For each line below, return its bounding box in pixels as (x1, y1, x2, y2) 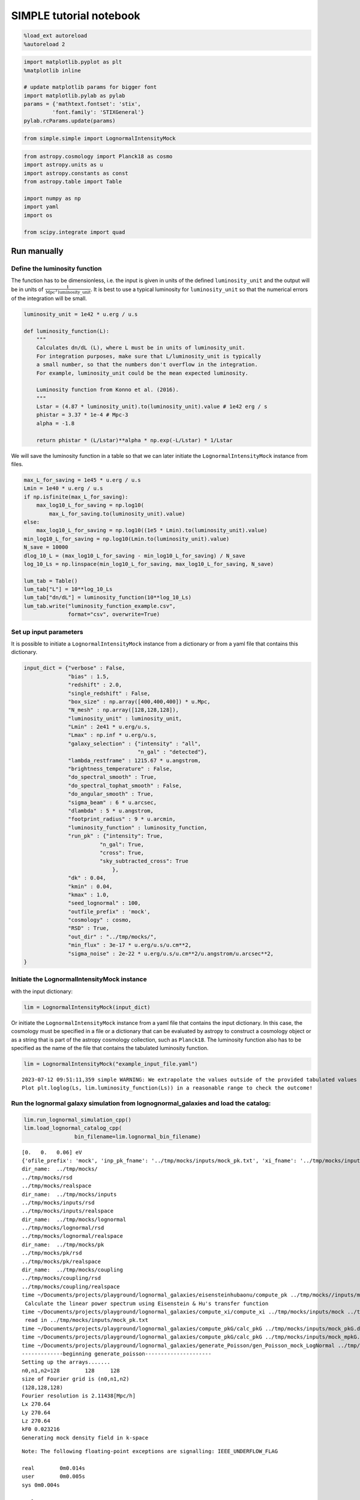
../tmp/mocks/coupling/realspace (22, 1283, 120, 1290)
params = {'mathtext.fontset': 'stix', (23, 101, 141, 107)
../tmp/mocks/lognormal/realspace (22, 1233, 123, 1240)
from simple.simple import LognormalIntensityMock (23, 135, 176, 142)
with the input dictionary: (11, 988, 73, 995)
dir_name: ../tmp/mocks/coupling (22, 1267, 123, 1273)
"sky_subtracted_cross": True (99, 858, 188, 865)
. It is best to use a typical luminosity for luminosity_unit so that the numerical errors (90, 286, 308, 293)
